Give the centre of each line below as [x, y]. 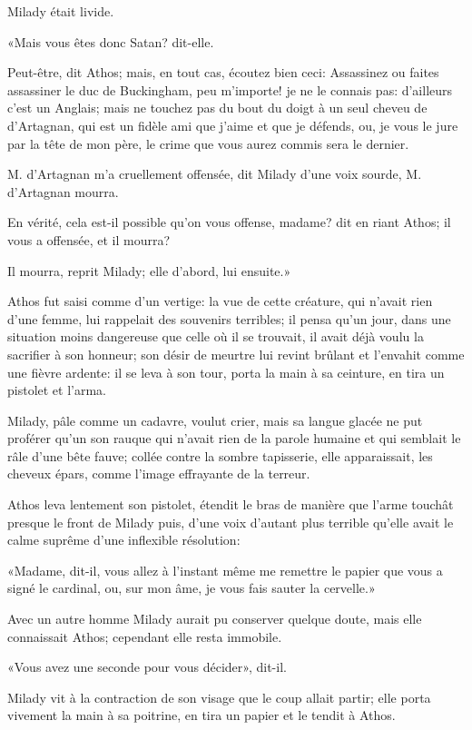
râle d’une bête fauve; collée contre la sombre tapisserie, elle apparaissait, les [220, 455]
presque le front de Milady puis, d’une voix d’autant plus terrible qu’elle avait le [231, 522]
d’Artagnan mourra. [63, 191]
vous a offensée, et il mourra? [89, 239]
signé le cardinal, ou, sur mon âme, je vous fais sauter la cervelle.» [192, 588]
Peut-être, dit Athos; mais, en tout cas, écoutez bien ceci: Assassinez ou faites [223, 72]
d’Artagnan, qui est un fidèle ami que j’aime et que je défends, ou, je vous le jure [233, 125]
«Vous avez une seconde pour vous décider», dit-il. [147, 667]
